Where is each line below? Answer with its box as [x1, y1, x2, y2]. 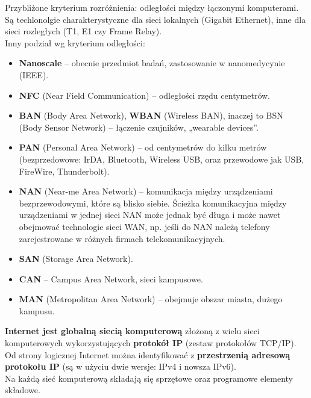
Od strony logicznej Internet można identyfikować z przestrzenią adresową [5, 348, 291, 361]
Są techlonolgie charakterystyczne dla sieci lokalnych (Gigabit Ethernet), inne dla [5, 13, 306, 25]
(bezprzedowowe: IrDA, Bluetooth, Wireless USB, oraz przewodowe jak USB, [19, 152, 304, 165]
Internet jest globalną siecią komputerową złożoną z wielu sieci [5, 325, 260, 337]
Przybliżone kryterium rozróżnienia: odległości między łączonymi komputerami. [5, 1, 299, 13]
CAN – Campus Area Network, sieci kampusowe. [19, 272, 203, 285]
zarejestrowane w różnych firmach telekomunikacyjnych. [19, 232, 225, 244]
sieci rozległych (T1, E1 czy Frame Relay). [5, 25, 162, 37]
